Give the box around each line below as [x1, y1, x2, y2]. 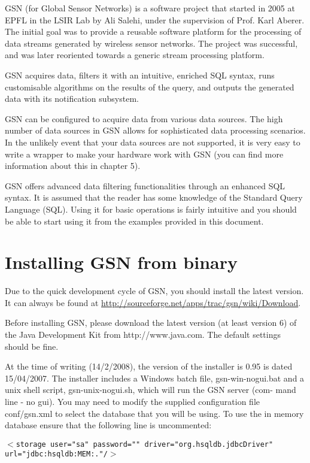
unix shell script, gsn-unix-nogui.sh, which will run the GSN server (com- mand [5, 383, 296, 396]
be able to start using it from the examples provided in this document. [5, 214, 264, 227]
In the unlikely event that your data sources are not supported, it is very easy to [5, 135, 300, 148]
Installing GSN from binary [5, 250, 238, 274]
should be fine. [5, 340, 59, 352]
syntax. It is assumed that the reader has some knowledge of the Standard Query [5, 191, 303, 204]
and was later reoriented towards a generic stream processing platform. [5, 49, 265, 61]
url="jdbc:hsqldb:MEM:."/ [5, 450, 108, 459]
